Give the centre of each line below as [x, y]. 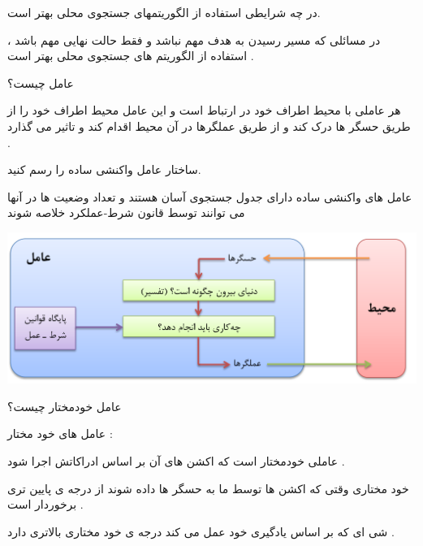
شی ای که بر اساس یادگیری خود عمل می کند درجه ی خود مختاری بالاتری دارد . [201, 531]
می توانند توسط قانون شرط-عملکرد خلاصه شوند [126, 212]
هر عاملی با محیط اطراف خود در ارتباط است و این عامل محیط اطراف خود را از [204, 110]
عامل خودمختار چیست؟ [65, 406]
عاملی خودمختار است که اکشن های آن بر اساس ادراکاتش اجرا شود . [176, 460]
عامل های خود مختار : [60, 433]
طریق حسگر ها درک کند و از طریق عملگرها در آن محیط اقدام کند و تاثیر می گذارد [209, 126]
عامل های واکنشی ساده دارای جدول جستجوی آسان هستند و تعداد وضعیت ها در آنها [210, 196]
